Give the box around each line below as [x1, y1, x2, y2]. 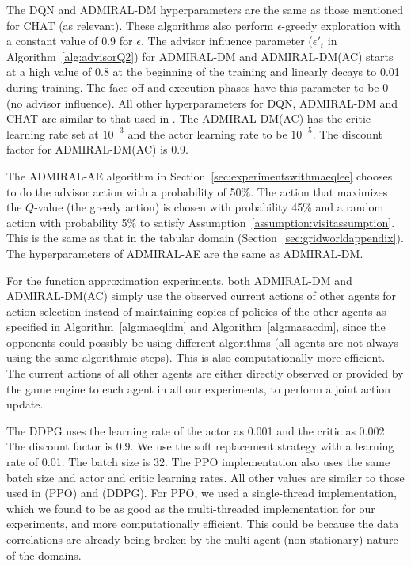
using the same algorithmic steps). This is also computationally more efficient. [6, 349, 386, 366]
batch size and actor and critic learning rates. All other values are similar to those [6, 469, 405, 485]
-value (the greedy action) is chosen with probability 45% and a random [34, 199, 384, 215]
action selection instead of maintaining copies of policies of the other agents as [6, 302, 386, 319]
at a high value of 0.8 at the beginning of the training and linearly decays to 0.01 [6, 63, 400, 80]
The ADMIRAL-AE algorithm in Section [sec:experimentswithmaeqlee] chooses [6, 167, 393, 184]
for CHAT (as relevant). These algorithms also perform [6, 17, 274, 33]
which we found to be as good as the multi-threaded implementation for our [6, 500, 375, 516]
